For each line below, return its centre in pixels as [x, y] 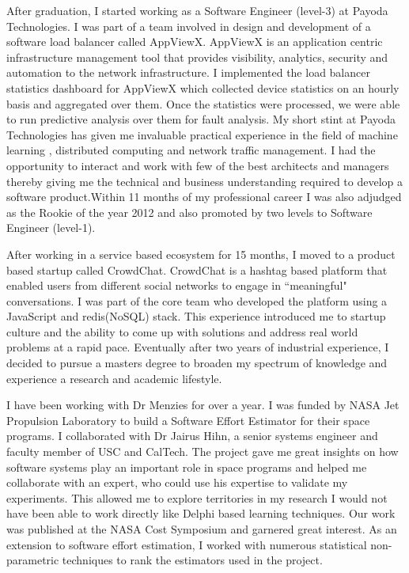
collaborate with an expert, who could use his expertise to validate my [177, 482]
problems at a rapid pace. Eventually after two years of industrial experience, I [198, 347]
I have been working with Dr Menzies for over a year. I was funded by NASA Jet [203, 405]
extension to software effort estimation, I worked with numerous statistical [187, 544]
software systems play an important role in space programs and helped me [187, 467]
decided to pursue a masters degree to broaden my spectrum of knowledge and [197, 363]
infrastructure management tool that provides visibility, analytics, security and [197, 57]
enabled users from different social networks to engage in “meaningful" [177, 285]
